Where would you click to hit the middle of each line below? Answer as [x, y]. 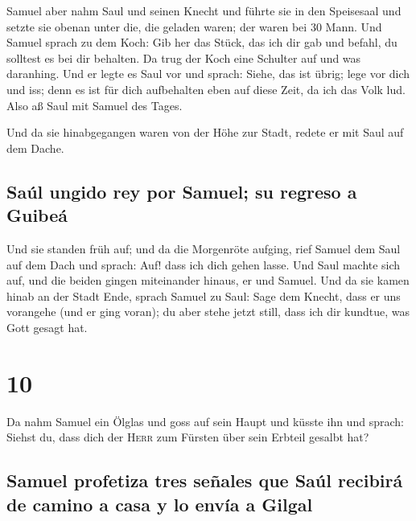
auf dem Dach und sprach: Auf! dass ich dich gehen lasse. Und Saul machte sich [204, 264]
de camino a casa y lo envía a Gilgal [160, 504]
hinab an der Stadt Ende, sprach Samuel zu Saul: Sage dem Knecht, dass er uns [204, 295]
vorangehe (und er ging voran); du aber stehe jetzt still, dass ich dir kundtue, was [208, 312]
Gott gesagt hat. [47, 327]
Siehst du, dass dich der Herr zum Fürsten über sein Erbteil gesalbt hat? [188, 437]
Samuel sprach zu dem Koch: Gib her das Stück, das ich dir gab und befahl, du [202, 42]
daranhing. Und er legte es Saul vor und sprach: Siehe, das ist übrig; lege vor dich [208, 74]
